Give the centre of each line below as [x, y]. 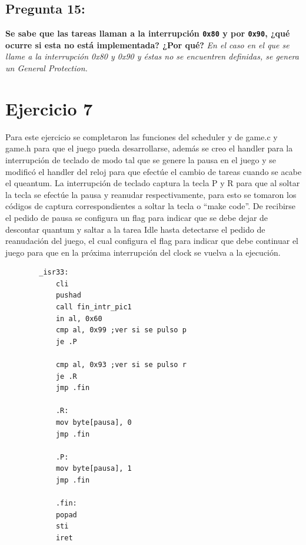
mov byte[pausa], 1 [94, 469]
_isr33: [54, 272]
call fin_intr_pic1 [94, 307]
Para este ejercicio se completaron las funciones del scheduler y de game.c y [142, 136]
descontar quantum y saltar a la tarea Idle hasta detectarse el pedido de [135, 229]
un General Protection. [46, 68]
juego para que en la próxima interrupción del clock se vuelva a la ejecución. [143, 252]
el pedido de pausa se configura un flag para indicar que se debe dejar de [137, 217]
